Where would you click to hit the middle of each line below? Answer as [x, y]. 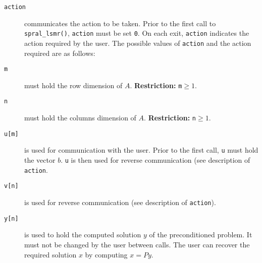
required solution [50, 254]
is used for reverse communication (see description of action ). [120, 202]
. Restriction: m [156, 85]
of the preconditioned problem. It [201, 235]
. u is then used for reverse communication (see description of [155, 160]
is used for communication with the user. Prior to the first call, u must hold [141, 150]
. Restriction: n [170, 118]
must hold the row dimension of [73, 85]
